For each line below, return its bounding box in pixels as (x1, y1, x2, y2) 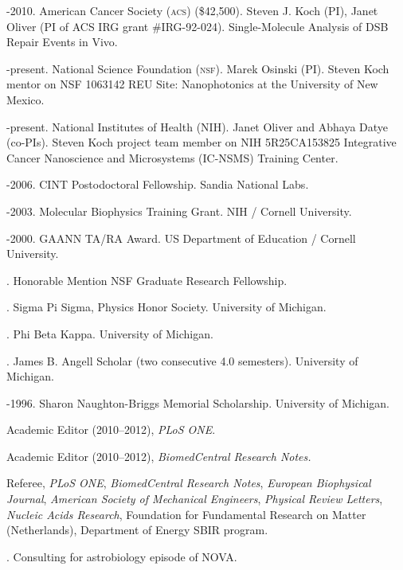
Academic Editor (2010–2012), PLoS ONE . (6, 421, 216, 438)
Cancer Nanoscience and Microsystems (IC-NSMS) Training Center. (6, 149, 338, 166)
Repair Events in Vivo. (6, 33, 118, 50)
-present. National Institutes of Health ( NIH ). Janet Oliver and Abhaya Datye (6, 118, 389, 135)
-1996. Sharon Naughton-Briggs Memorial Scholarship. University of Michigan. (6, 394, 389, 411)
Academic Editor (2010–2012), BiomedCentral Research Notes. (6, 447, 311, 464)
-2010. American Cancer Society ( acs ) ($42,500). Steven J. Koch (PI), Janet (6, 2, 378, 18)
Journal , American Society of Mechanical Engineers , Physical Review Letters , (6, 490, 383, 507)
